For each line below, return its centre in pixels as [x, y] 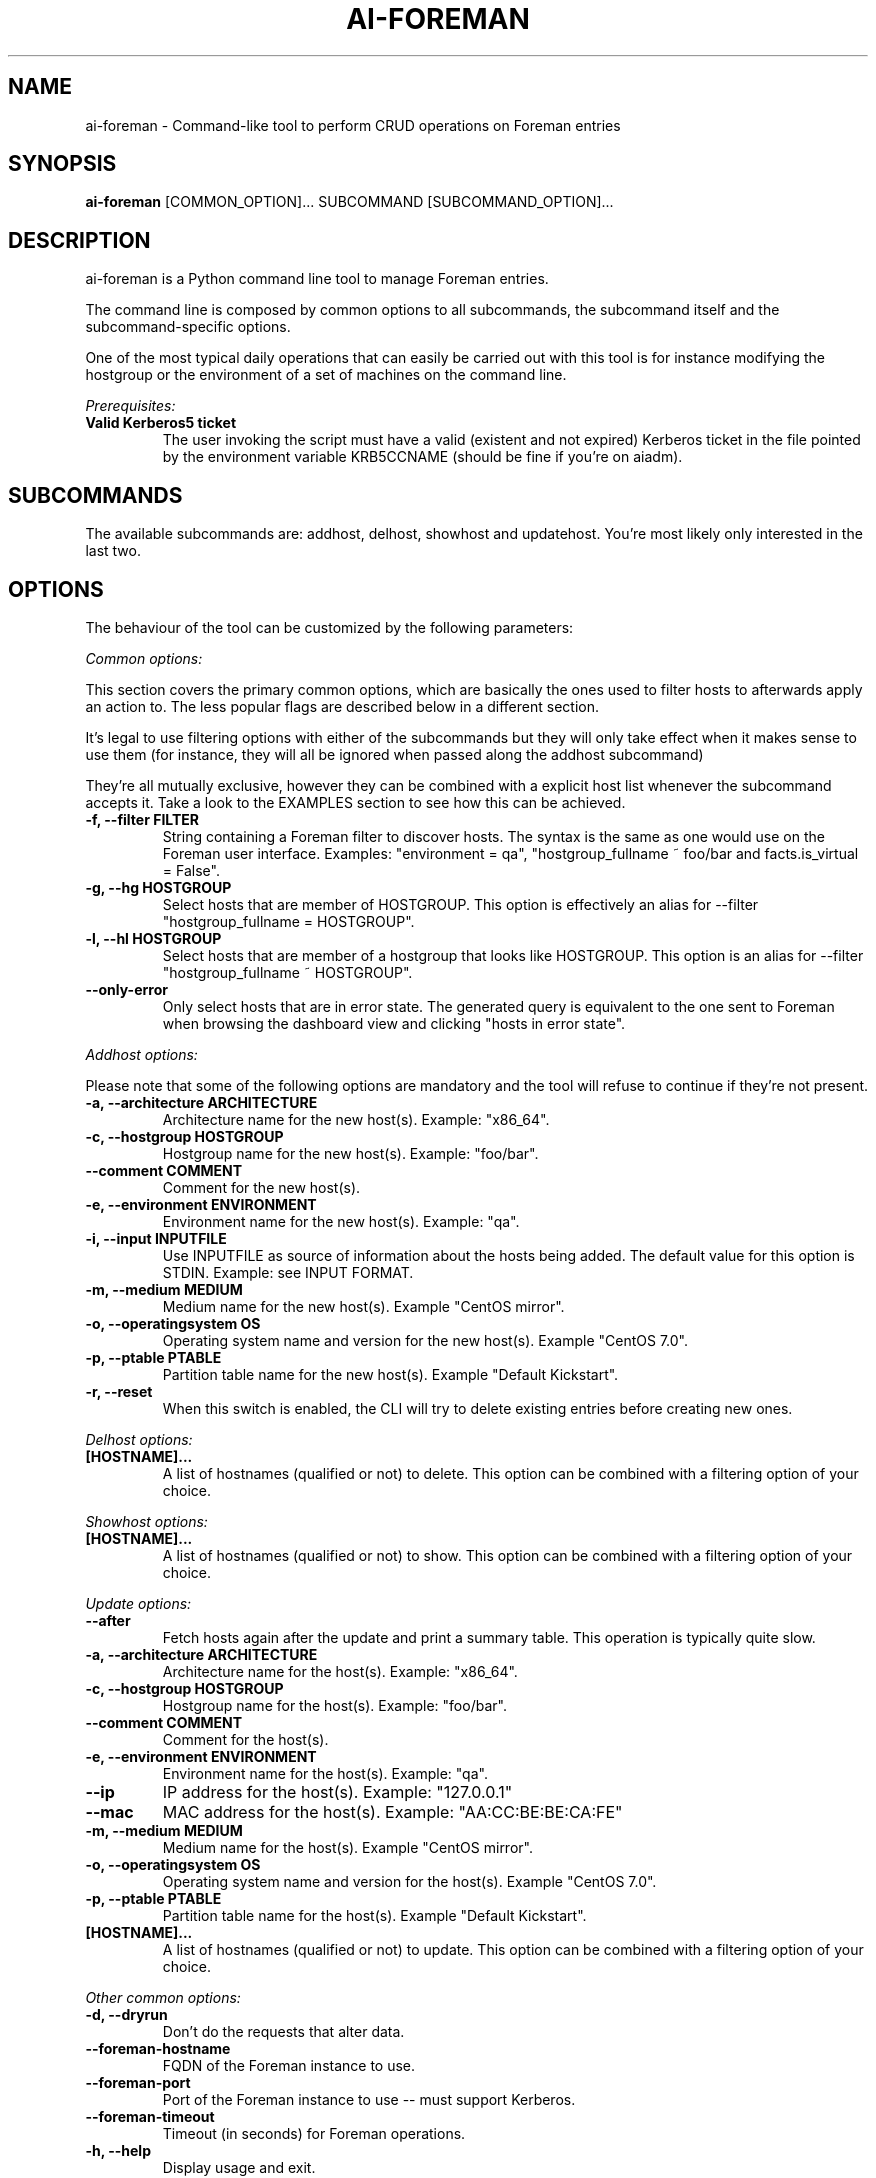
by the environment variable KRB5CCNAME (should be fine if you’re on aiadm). [422, 457]
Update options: [138, 1603]
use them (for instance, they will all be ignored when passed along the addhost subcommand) [394, 754]
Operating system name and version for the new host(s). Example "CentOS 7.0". [425, 1340]
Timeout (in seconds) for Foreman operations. [314, 2133]
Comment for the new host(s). [261, 1187]
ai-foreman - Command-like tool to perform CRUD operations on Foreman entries [353, 125]
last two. [113, 551]
